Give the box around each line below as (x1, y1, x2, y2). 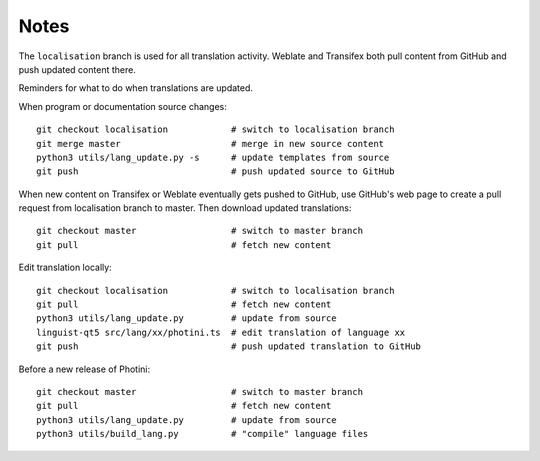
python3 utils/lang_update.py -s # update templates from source (36, 151, 390, 163)
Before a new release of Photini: (18, 363, 151, 375)
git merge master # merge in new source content (36, 138, 385, 149)
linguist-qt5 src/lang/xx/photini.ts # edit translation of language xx (36, 326, 406, 338)
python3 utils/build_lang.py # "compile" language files (36, 428, 369, 440)
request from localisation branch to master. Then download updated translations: (18, 202, 352, 214)
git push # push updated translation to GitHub (36, 341, 422, 352)
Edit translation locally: (18, 261, 112, 274)
